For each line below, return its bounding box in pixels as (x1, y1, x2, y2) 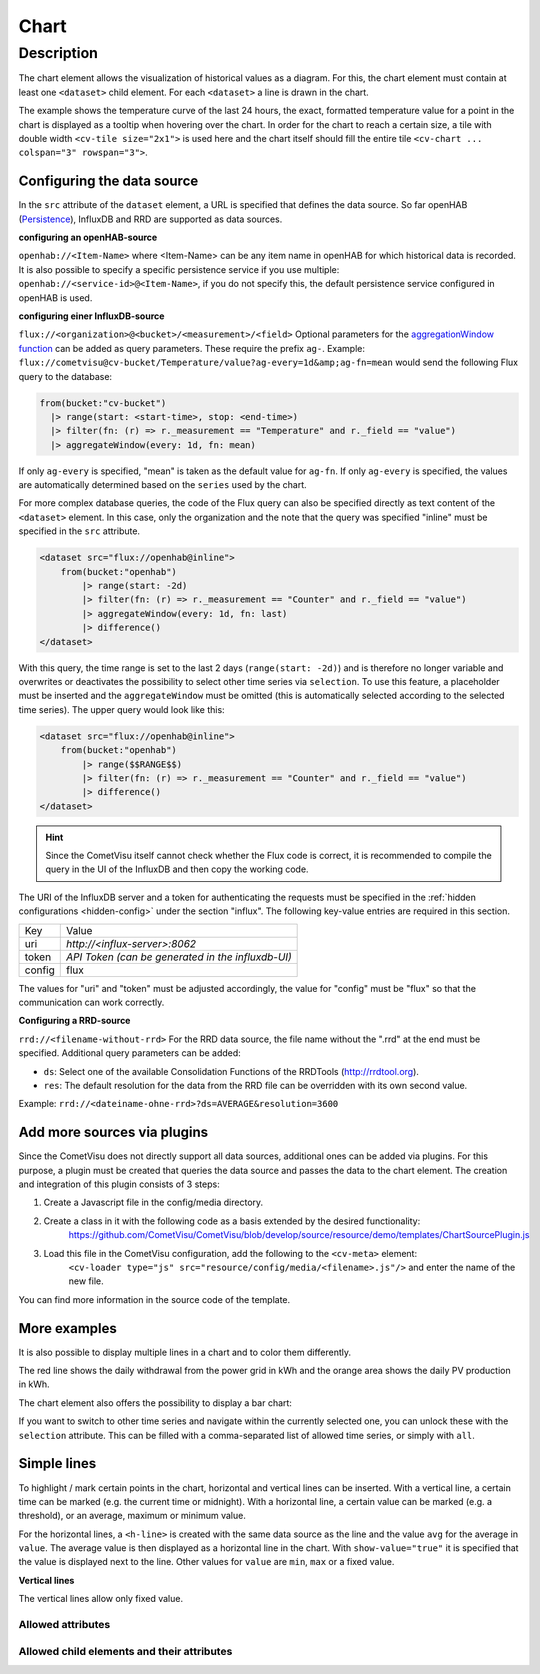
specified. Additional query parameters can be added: (18, 1047, 242, 1059)
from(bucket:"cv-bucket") (39, 397, 167, 409)
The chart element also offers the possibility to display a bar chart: (18, 1396, 292, 1409)
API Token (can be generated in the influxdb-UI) (66, 950, 292, 964)
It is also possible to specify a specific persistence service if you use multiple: (18, 263, 340, 275)
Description (18, 44, 99, 62)
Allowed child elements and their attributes (18, 1644, 233, 1658)
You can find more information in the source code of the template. (18, 1293, 291, 1305)
